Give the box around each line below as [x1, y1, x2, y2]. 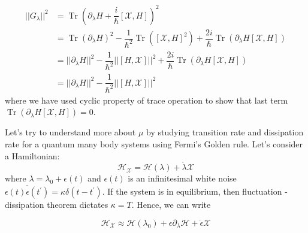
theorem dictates [47, 198, 108, 211]
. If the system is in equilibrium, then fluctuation [102, 185, 282, 198]
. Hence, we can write [131, 198, 211, 211]
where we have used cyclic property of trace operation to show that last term [5, 93, 288, 106]
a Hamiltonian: [5, 149, 60, 162]
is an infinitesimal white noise [128, 172, 237, 184]
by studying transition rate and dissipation [146, 126, 304, 138]
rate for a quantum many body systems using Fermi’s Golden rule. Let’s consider [5, 138, 303, 150]
